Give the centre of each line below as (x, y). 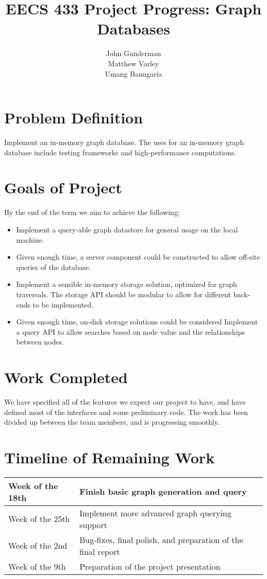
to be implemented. (63, 304)
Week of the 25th (39, 519)
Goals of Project (63, 187)
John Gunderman (133, 53)
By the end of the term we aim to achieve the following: (92, 212)
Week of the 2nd (38, 546)
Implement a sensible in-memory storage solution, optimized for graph (127, 284)
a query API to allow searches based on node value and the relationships (130, 331)
